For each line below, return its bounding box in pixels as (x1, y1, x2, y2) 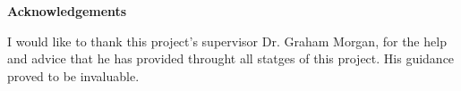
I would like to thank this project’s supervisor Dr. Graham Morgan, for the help (7, 31, 447, 50)
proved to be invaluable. (7, 66, 140, 85)
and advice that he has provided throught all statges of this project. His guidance (7, 49, 455, 68)
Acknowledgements (7, 2, 127, 20)
